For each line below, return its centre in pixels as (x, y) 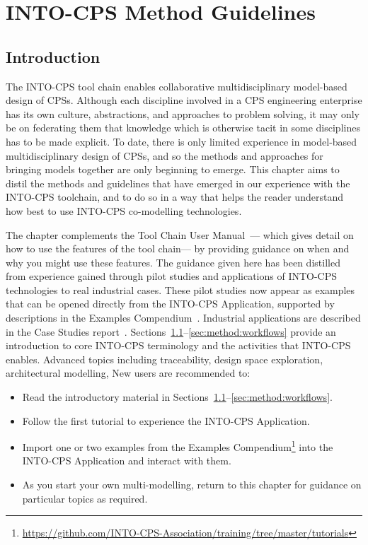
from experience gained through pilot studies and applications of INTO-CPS (172, 276)
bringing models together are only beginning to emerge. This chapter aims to (173, 169)
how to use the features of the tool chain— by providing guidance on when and (178, 248)
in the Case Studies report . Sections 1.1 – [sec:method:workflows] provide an (171, 331)
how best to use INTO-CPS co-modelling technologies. (124, 210)
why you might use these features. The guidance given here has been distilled (173, 262)
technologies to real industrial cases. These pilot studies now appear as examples (180, 289)
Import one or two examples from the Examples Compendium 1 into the (178, 446)
